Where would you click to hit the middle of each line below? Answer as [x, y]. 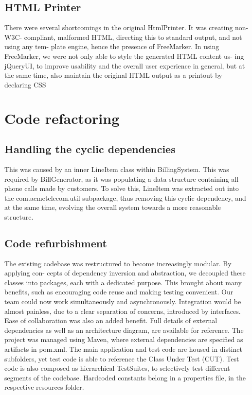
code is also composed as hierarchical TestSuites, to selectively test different [117, 368]
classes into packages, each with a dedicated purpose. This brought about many [123, 282]
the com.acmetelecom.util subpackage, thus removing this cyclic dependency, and [125, 197]
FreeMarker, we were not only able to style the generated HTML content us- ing [124, 56]
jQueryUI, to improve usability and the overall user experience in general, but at [125, 65]
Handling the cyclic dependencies [90, 149]
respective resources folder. [44, 387]
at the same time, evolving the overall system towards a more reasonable [113, 207]
